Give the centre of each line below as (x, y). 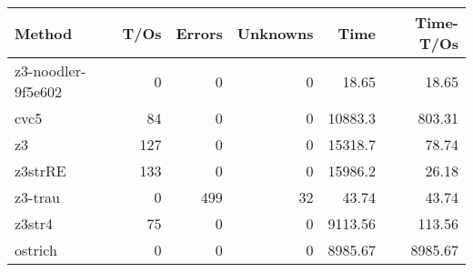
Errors (199, 33)
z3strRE (40, 171)
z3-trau (37, 197)
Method (44, 33)
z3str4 (34, 223)
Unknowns (275, 33)
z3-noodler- (50, 71)
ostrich (36, 250)
